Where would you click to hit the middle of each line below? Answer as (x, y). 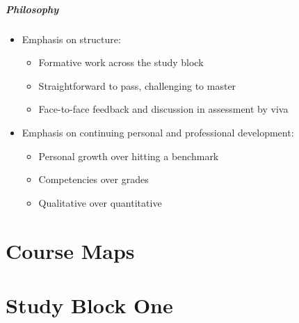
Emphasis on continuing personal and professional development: (158, 132)
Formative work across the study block (121, 62)
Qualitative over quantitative (100, 202)
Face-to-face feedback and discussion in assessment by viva (163, 109)
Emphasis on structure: (71, 39)
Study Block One (89, 305)
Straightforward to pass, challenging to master (137, 85)
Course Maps (70, 250)
